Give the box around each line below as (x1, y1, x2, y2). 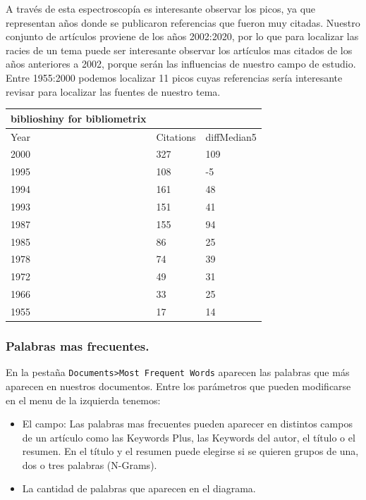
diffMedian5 (205, 129, 257, 144)
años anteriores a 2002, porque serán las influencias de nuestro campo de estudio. (6, 56, 356, 71)
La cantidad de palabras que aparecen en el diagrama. (22, 481, 256, 496)
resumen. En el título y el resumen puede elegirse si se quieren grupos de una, (22, 444, 359, 458)
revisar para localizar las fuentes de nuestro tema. (6, 84, 221, 99)
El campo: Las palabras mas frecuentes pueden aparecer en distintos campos (22, 416, 353, 431)
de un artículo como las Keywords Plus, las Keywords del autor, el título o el (22, 430, 355, 444)
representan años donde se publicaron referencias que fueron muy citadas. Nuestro (6, 15, 360, 30)
